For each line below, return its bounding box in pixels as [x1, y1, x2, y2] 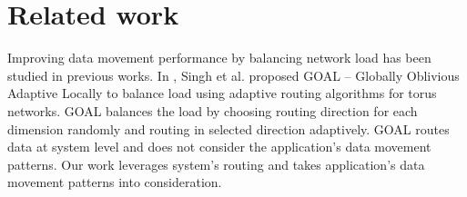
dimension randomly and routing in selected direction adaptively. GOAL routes [7, 119, 450, 138]
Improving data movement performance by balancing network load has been [7, 48, 431, 67]
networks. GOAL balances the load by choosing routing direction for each [7, 101, 418, 120]
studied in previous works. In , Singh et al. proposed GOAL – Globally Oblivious [7, 65, 460, 84]
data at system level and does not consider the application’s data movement [7, 137, 431, 156]
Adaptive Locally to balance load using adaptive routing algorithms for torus [7, 84, 437, 103]
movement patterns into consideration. [7, 172, 222, 192]
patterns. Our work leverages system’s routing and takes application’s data [7, 154, 425, 173]
